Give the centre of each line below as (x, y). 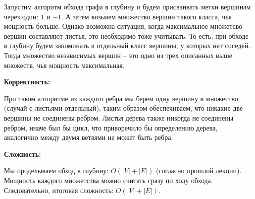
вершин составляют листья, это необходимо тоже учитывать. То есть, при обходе (126, 35)
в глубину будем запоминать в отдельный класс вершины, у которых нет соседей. (127, 45)
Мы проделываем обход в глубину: (56, 170)
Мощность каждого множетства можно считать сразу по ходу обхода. (108, 180)
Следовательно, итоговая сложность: (59, 190)
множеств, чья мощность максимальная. (64, 65)
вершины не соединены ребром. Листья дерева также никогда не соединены (119, 117)
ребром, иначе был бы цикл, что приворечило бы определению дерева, (111, 127)
